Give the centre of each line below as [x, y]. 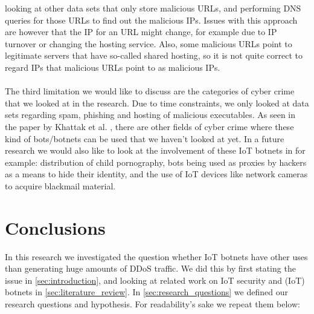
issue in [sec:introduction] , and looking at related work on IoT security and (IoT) [155, 280]
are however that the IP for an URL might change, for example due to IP [141, 32]
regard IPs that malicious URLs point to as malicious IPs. [113, 67]
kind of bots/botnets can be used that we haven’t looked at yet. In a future [145, 138]
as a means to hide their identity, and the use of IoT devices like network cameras [156, 174]
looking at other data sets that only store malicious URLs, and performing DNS [153, 8]
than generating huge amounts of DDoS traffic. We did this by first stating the [150, 268]
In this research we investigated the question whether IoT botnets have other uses [156, 256]
